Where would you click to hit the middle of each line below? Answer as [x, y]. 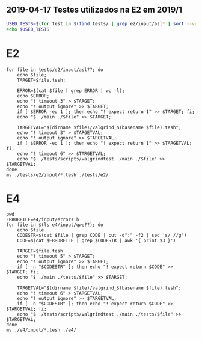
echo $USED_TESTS [28, 29]
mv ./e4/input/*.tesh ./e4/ [41, 330]
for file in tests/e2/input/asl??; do [55, 69]
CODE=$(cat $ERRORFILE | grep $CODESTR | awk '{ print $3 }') [96, 241]
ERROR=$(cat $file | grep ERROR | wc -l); [71, 90]
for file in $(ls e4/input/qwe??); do [55, 225]
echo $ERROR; [33, 96]
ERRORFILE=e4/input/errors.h [43, 220]
